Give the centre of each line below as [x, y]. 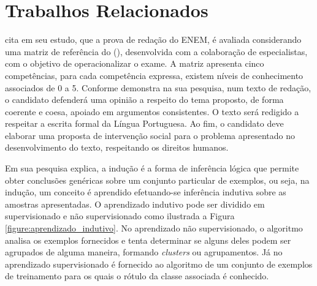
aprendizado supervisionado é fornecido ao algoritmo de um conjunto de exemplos [159, 264]
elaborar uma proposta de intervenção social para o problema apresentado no [150, 135]
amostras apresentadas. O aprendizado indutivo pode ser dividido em [135, 204]
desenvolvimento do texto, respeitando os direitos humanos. [117, 147]
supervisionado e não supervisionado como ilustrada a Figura [120, 216]
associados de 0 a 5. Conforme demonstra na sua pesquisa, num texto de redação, [158, 87]
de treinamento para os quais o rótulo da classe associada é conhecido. [137, 276]
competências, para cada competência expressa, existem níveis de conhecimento [154, 75]
